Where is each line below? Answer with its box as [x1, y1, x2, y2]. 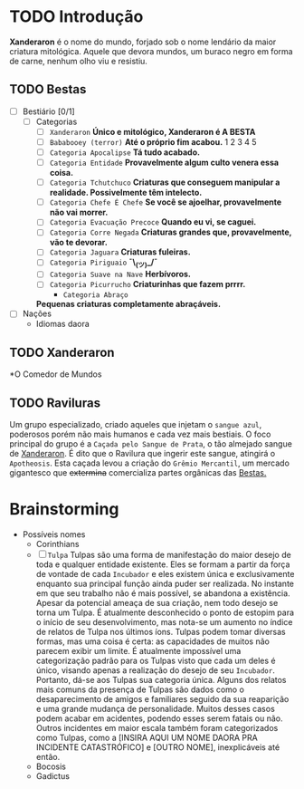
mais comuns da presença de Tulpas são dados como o [35, 684, 244, 695]
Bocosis [35, 761, 66, 772]
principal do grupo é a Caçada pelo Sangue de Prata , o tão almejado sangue [9, 438, 292, 449]
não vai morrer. [49, 207, 109, 218]
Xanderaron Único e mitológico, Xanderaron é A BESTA [49, 126, 256, 137]
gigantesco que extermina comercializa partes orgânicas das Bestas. [9, 467, 267, 478]
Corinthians [35, 538, 80, 549]
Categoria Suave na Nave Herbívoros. [49, 269, 192, 280]
